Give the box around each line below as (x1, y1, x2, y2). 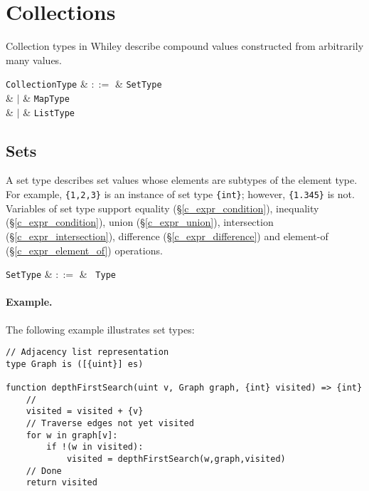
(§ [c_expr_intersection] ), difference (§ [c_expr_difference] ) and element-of (6, 228, 328, 243)
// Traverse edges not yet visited (26, 418, 194, 429)
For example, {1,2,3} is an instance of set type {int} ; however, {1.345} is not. (6, 187, 355, 202)
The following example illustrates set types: (6, 321, 195, 336)
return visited (26, 477, 97, 488)
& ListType (23, 104, 75, 119)
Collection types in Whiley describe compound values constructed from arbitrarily (6, 38, 364, 53)
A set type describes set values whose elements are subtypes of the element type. (6, 172, 358, 187)
